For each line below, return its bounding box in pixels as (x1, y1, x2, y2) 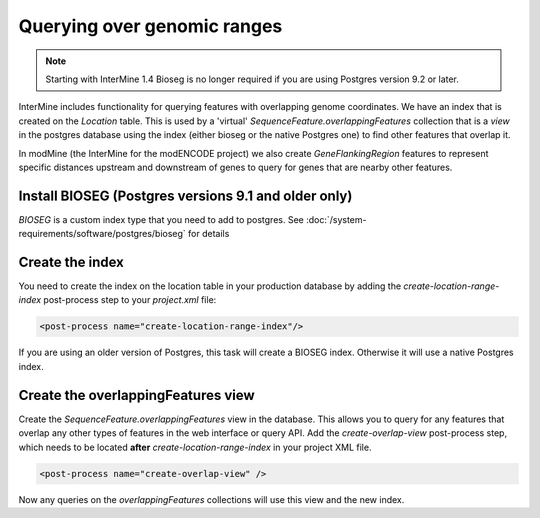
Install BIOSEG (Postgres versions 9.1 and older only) (18, 187, 353, 204)
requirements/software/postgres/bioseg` (18, 228, 187, 240)
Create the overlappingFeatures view (18, 386, 255, 404)
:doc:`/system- (305, 213, 367, 225)
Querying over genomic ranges (18, 15, 283, 37)
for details (188, 228, 230, 240)
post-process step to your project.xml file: (43, 294, 217, 306)
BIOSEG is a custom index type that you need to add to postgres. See (18, 213, 304, 225)
